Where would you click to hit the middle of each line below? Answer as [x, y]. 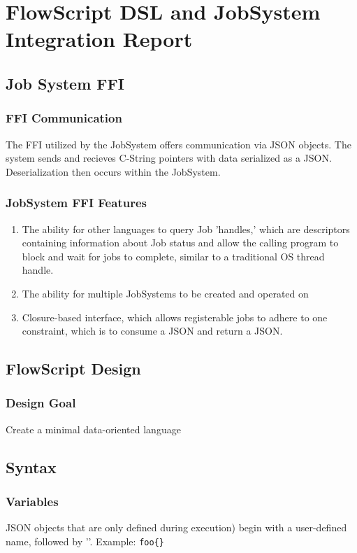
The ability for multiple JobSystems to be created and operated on [165, 293]
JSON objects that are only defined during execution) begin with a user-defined [176, 527]
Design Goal [41, 403]
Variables [32, 502]
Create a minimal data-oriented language [93, 429]
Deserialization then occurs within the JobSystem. [113, 171]
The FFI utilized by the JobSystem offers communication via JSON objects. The [178, 144]
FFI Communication [64, 118]
